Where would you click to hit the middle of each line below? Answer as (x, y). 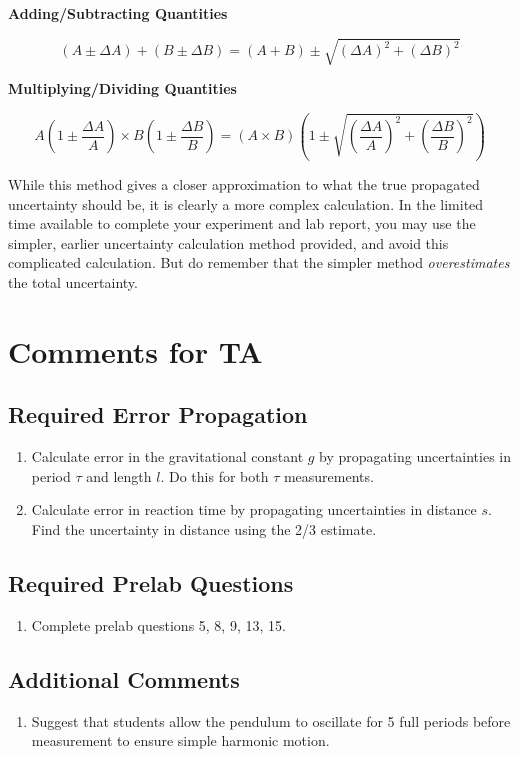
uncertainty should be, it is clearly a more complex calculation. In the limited (246, 203)
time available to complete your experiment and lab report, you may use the (242, 223)
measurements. (328, 475)
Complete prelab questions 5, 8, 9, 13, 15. (158, 624)
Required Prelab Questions (151, 583)
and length (119, 475)
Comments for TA (135, 350)
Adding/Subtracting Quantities (118, 13)
